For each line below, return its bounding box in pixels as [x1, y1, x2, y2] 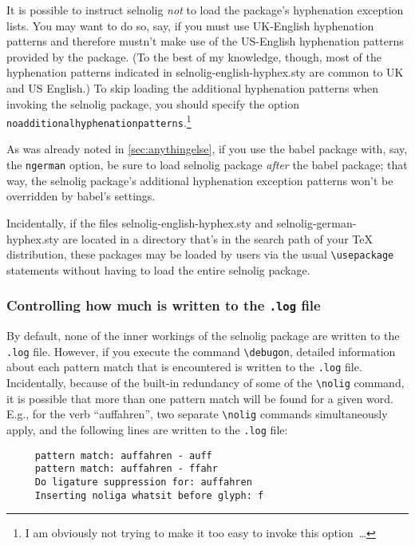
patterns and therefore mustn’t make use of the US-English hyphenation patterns [6, 33, 404, 49]
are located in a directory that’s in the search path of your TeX [62, 230, 373, 247]
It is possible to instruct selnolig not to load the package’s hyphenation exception [6, 2, 404, 18]
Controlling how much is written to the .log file [6, 295, 321, 315]
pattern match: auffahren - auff [34, 449, 212, 461]
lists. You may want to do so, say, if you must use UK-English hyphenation [6, 17, 374, 34]
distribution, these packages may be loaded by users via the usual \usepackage [6, 246, 394, 263]
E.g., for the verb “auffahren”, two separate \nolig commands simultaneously [6, 406, 388, 422]
